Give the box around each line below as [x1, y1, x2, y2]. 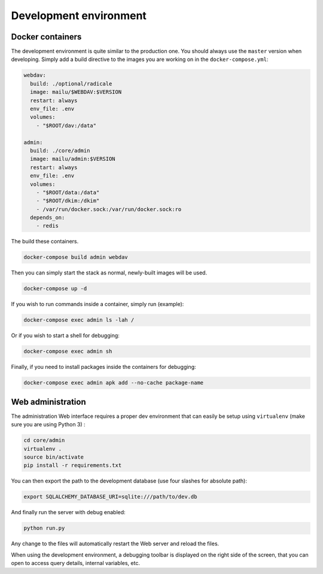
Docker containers [11, 32, 82, 42]
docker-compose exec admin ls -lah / [23, 317, 135, 323]
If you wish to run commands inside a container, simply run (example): [11, 301, 184, 308]
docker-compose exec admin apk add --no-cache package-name [23, 380, 204, 386]
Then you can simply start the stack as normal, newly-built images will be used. [11, 269, 208, 276]
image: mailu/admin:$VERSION [30, 155, 116, 163]
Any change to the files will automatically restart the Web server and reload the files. [11, 540, 220, 547]
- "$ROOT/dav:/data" [36, 122, 97, 129]
